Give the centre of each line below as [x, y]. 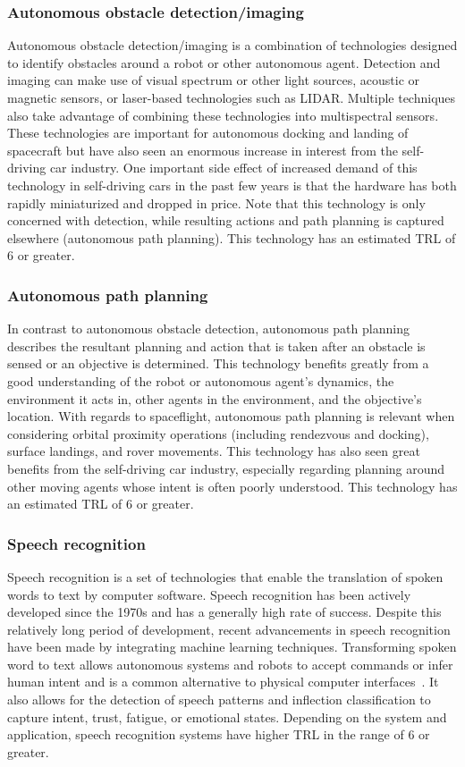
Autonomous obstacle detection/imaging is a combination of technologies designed [232, 45]
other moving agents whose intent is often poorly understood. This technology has [232, 486]
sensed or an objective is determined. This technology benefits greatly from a [218, 363]
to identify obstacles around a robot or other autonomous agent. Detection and [224, 62]
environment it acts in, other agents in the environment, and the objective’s [215, 398]
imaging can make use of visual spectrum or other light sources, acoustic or [214, 80]
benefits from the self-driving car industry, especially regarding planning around [226, 468]
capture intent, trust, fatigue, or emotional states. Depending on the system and [227, 716]
